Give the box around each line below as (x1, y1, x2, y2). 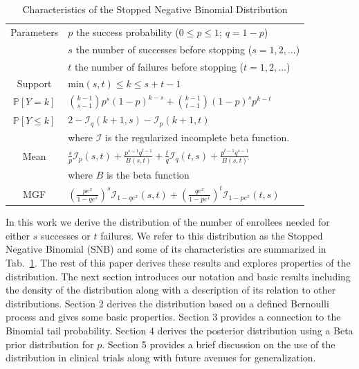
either (6, 228, 30, 242)
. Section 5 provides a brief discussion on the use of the (102, 336, 335, 351)
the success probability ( (75, 24, 179, 39)
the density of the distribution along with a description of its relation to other (6, 282, 336, 297)
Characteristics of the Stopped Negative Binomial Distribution (22, 2, 288, 16)
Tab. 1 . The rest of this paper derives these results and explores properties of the (6, 255, 351, 270)
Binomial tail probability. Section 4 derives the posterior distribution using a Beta (6, 323, 353, 338)
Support (17, 76, 52, 91)
